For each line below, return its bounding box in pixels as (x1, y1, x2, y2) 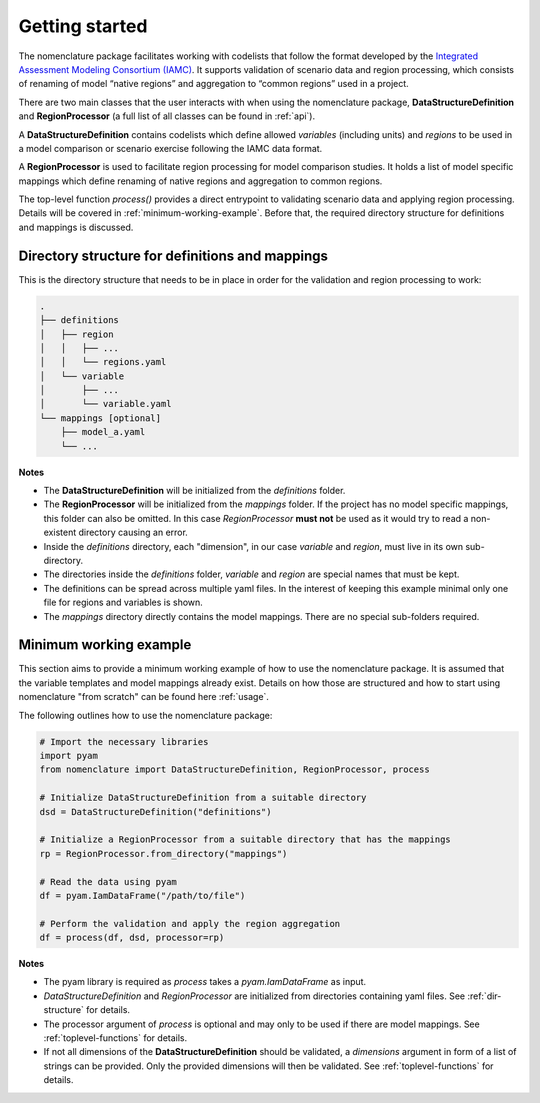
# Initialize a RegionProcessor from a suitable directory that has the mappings (39, 834, 452, 845)
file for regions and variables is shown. (43, 596, 204, 609)
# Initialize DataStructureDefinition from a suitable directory (39, 792, 367, 804)
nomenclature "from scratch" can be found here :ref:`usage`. (18, 691, 270, 703)
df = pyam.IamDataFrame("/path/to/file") (39, 890, 246, 901)
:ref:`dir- (466, 990, 502, 1002)
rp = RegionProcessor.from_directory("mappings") (39, 848, 288, 859)
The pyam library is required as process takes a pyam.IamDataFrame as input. (43, 976, 367, 988)
